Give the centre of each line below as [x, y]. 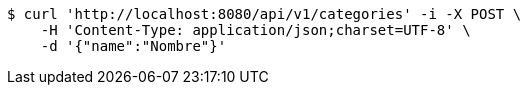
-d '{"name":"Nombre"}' [133, 46]
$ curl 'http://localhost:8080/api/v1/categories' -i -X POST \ [264, 14]
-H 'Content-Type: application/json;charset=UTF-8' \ [255, 30]
